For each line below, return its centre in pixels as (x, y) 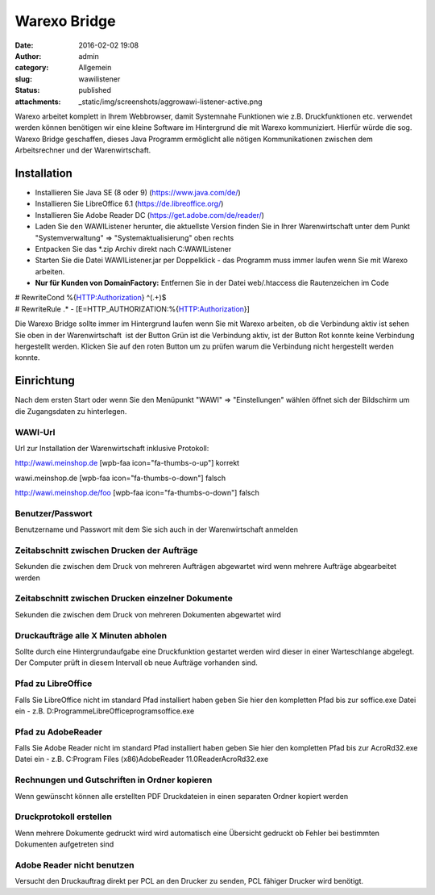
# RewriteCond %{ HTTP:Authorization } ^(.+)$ (91, 298)
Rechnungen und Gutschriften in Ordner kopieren (114, 780)
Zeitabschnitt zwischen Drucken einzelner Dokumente (124, 599)
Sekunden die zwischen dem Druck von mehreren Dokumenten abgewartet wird (148, 614)
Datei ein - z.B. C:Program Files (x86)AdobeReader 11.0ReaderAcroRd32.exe (142, 759)
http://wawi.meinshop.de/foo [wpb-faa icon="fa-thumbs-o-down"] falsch (137, 493)
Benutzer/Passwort (54, 513)
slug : (23, 79)
